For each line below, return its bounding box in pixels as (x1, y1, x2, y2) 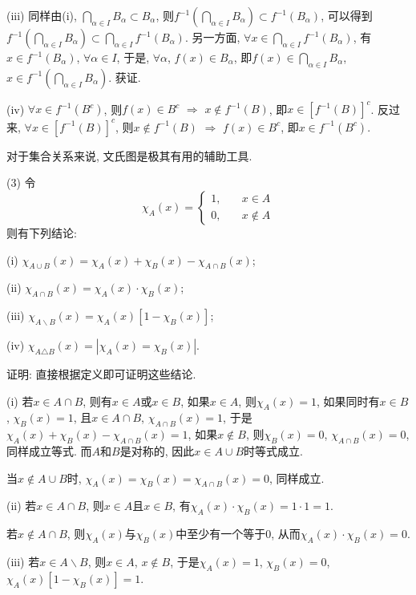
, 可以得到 (321, 7, 373, 23)
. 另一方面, (184, 29, 240, 45)
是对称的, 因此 (119, 442, 195, 459)
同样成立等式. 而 (6, 442, 92, 459)
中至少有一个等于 (176, 525, 266, 542)
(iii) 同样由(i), (6, 7, 77, 23)
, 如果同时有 (316, 392, 380, 409)
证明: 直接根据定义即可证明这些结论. (6, 365, 196, 382)
